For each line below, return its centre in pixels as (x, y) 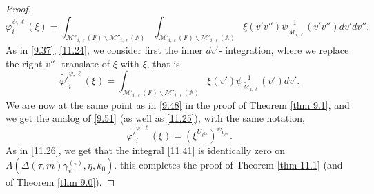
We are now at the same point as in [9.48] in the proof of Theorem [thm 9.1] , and (178, 104)
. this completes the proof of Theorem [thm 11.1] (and (228, 165)
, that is (163, 63)
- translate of (82, 63)
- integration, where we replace (284, 50)
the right (24, 63)
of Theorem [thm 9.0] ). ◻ (60, 182)
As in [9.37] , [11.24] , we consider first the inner (104, 50)
